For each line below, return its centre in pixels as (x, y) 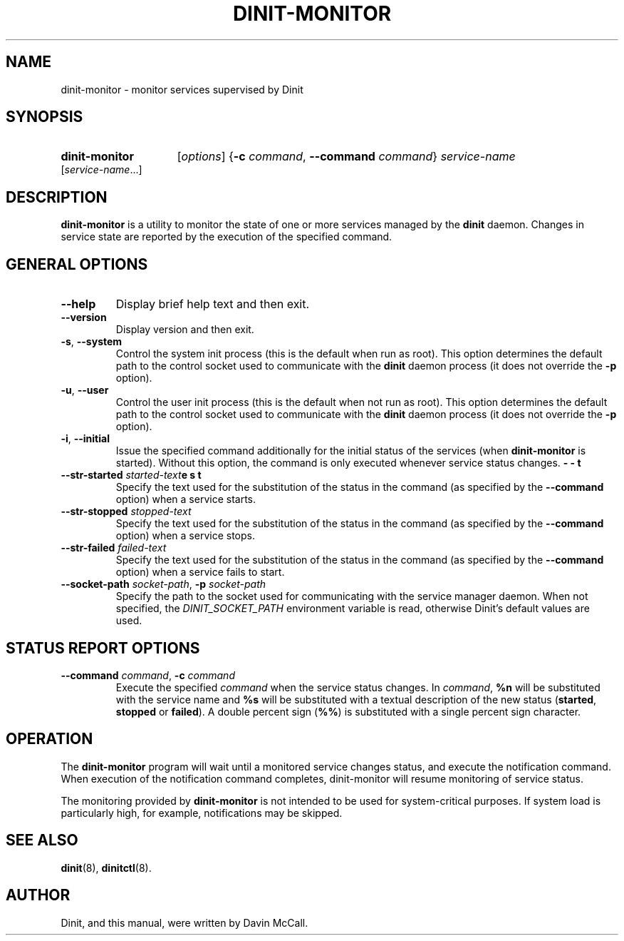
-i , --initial (85, 439)
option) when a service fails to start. (200, 572)
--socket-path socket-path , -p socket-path (163, 584)
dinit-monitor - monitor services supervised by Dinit (182, 89)
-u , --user (85, 390)
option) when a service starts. (186, 499)
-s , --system (92, 342)
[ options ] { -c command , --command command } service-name (346, 157)
